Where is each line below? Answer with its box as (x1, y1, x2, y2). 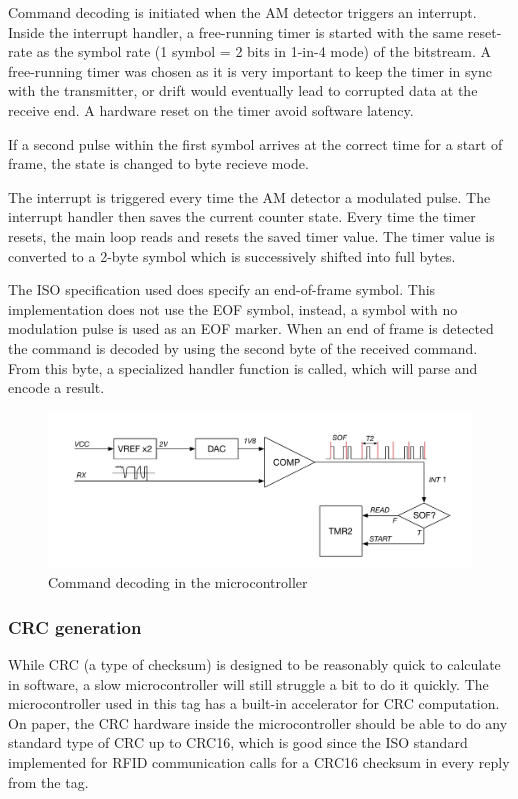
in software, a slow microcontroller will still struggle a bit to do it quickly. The (8, 673, 489, 694)
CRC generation (8, 614, 142, 639)
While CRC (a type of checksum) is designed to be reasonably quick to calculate (8, 654, 501, 675)
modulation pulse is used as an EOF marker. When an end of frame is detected (8, 318, 494, 339)
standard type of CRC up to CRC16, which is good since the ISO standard (8, 732, 468, 753)
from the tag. (8, 771, 89, 792)
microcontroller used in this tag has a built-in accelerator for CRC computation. (8, 693, 500, 714)
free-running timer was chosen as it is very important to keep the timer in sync (8, 60, 492, 81)
